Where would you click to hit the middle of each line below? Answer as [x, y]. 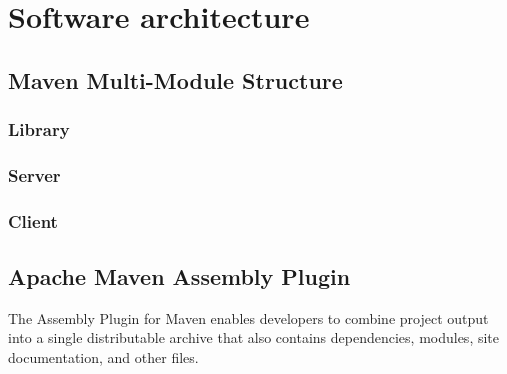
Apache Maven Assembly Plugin [179, 276]
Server [34, 174]
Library [39, 129]
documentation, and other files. [103, 357]
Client [33, 220]
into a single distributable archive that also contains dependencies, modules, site [254, 337]
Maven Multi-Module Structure [175, 79]
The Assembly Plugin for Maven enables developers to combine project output [248, 317]
